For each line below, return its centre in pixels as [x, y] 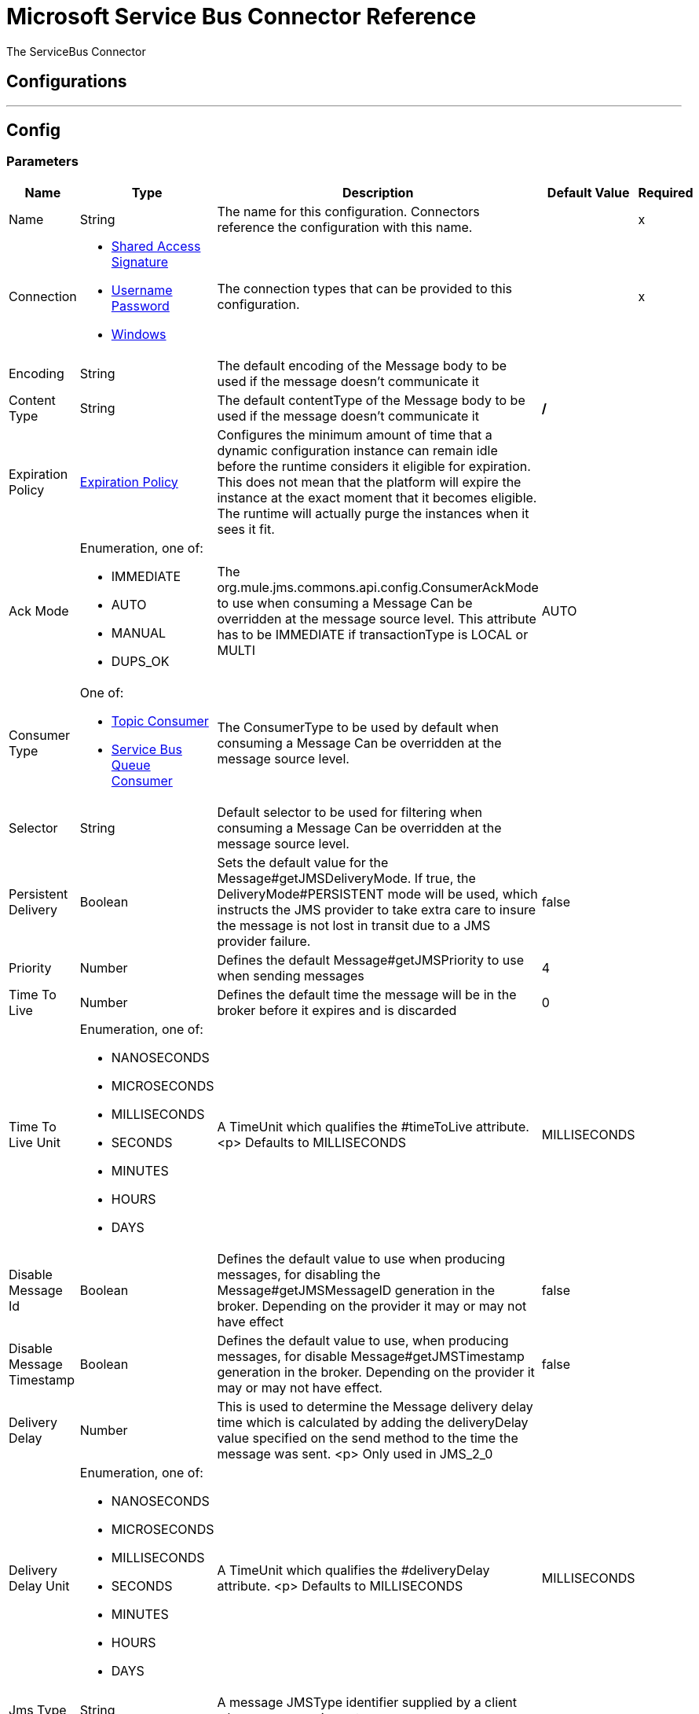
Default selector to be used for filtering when [349, 812]
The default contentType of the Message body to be [371, 400]
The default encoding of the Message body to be [362, 365]
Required [666, 192]
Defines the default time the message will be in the [367, 994]
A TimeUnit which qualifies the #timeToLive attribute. [373, 1126]
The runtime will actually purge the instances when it [373, 513]
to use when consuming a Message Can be [345, 603]
